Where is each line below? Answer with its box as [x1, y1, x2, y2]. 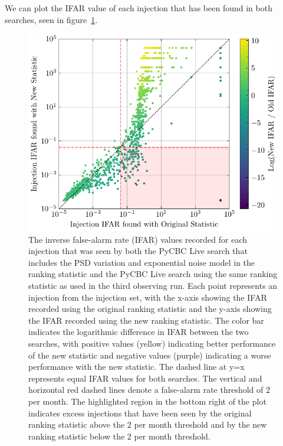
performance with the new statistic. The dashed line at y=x [28, 360, 245, 373]
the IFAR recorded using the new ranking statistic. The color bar [28, 314, 264, 326]
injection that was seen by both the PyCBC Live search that [28, 245, 248, 257]
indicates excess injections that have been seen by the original [28, 406, 252, 419]
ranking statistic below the [28, 429, 125, 442]
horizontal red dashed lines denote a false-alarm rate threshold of [28, 383, 264, 396]
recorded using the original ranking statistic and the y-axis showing [28, 302, 272, 315]
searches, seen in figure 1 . [5, 13, 98, 25]
